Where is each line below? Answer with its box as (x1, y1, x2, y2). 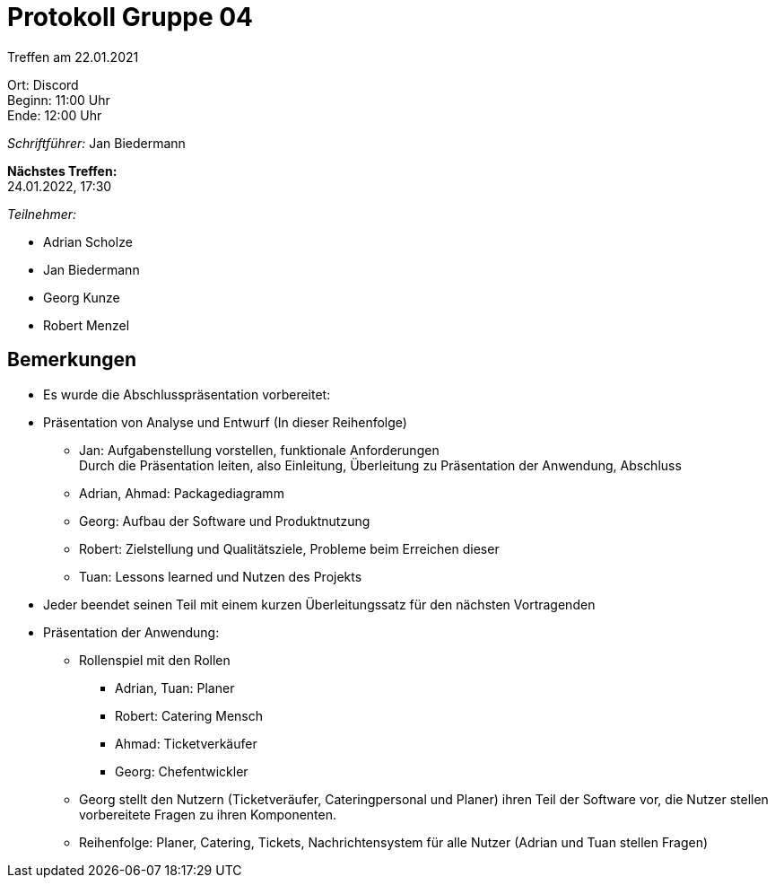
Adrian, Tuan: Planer (115, 679, 235, 696)
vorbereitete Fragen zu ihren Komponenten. (79, 806, 337, 822)
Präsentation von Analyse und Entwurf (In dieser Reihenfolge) (43, 414, 407, 430)
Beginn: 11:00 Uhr (7, 92, 110, 108)
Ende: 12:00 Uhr (7, 107, 102, 123)
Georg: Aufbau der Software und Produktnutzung (79, 513, 370, 529)
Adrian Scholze (43, 233, 133, 250)
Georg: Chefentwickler (115, 763, 248, 779)
